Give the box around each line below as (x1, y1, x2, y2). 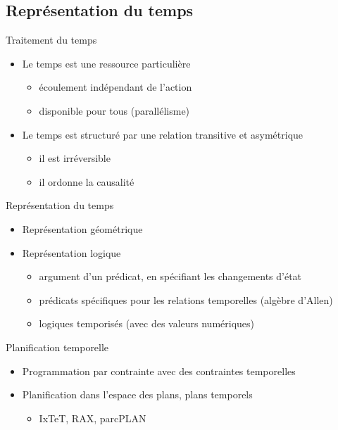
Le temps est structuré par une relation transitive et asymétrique (22, 127, 303, 141)
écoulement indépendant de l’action (39, 80, 192, 94)
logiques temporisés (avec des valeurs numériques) (39, 316, 255, 331)
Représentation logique (22, 245, 121, 260)
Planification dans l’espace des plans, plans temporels (22, 387, 253, 402)
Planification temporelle (6, 339, 109, 354)
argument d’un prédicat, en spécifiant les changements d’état (39, 269, 302, 284)
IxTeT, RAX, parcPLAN (39, 410, 146, 425)
